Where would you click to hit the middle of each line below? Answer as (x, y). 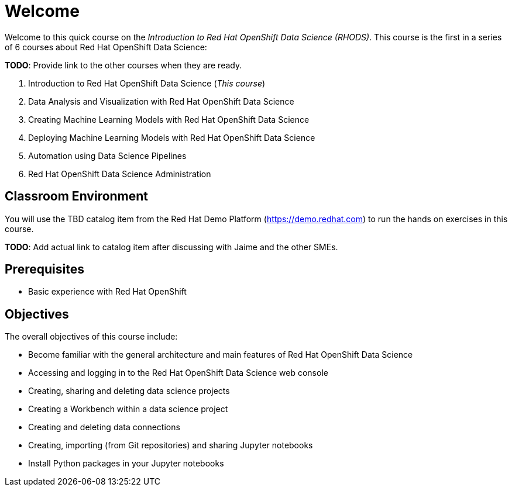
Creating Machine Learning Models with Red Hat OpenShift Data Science (169, 119)
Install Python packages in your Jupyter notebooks (126, 464)
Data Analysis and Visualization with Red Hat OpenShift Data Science (161, 101)
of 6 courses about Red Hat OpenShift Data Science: (106, 47)
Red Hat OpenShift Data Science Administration (120, 174)
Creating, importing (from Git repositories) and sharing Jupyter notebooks (171, 445)
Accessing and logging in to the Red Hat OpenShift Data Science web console (178, 373)
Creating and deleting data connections (104, 427)
